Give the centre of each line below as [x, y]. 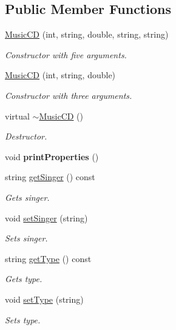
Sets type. [23, 319]
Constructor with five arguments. [66, 54]
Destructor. [26, 136]
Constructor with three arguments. [69, 95]
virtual [17, 116]
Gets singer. [27, 197]
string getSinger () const [50, 177]
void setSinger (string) [46, 217]
